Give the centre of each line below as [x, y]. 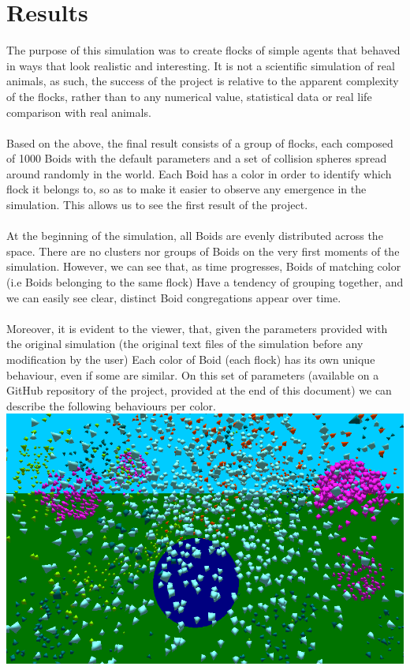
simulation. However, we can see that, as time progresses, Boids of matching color [204, 266]
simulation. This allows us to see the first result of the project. [157, 205]
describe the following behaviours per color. [111, 405]
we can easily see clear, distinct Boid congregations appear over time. [174, 297]
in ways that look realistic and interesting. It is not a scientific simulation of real [201, 65]
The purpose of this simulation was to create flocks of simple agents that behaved [203, 50]
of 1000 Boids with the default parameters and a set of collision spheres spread [197, 158]
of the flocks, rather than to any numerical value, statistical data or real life [189, 96]
